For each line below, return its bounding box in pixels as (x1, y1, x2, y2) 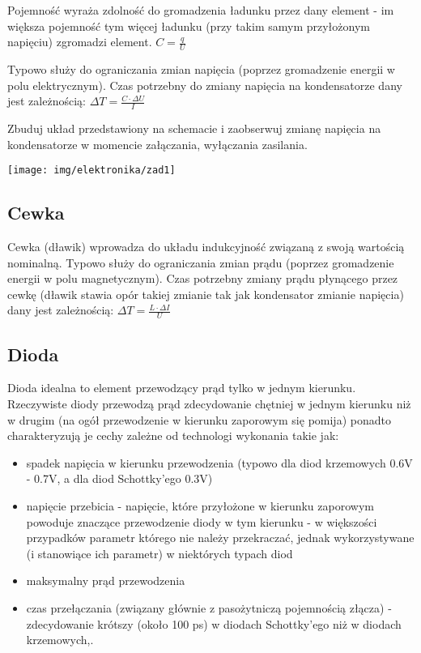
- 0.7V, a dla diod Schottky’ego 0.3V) (26, 470, 213, 487)
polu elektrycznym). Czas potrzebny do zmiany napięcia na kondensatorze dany (7, 76, 402, 93)
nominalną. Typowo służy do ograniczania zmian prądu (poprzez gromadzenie (7, 254, 394, 271)
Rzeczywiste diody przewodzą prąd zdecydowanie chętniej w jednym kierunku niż (7, 395, 411, 412)
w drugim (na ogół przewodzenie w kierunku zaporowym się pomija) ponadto (7, 411, 391, 428)
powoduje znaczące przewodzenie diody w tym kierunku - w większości (26, 513, 377, 530)
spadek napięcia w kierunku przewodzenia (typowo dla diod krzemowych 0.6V (26, 454, 413, 471)
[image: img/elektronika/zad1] (7, 164, 176, 177)
